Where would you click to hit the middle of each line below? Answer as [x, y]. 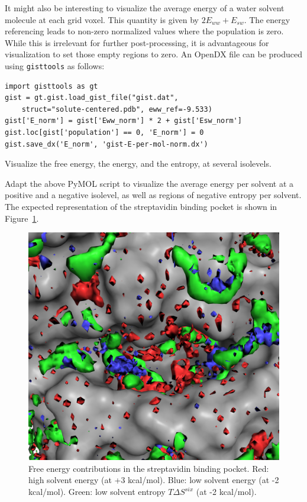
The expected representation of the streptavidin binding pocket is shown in [141, 206]
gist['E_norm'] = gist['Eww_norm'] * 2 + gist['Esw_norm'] [123, 121]
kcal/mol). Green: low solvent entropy [97, 492]
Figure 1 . [22, 218]
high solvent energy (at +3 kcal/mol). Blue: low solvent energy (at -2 [154, 480]
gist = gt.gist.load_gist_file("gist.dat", [92, 98]
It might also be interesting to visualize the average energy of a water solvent [145, 8]
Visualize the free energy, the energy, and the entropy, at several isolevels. [138, 163]
